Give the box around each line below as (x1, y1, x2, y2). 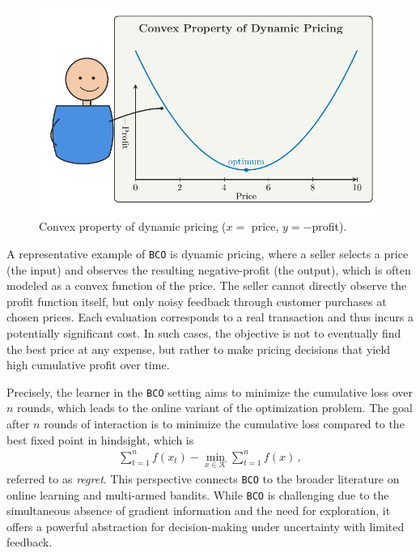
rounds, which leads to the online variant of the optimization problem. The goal (17, 399, 413, 416)
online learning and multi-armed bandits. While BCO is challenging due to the (6, 486, 389, 503)
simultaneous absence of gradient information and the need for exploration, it (6, 502, 391, 519)
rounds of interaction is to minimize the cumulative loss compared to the (44, 415, 405, 432)
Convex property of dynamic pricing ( (39, 218, 227, 235)
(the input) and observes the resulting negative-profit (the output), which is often (6, 261, 411, 278)
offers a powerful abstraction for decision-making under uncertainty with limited (6, 517, 405, 534)
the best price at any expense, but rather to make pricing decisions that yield (6, 340, 391, 357)
